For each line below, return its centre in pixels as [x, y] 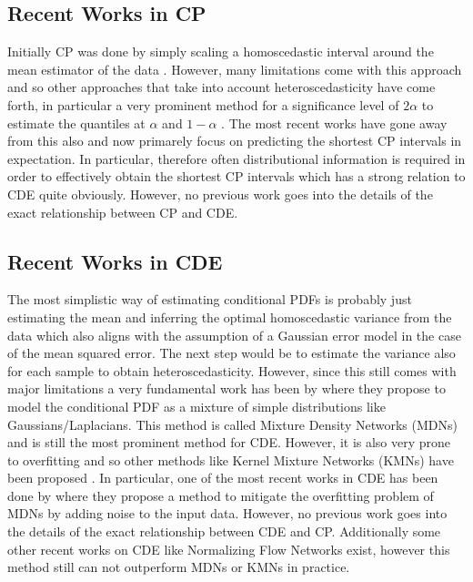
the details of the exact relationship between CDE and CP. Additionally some [224, 531]
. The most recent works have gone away [334, 123]
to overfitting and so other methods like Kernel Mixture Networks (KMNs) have [231, 459]
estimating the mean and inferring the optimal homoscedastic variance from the [230, 317]
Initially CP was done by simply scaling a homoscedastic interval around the [221, 51]
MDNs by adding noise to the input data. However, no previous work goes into [227, 513]
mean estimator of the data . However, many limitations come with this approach [235, 69]
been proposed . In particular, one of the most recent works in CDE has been [223, 478]
